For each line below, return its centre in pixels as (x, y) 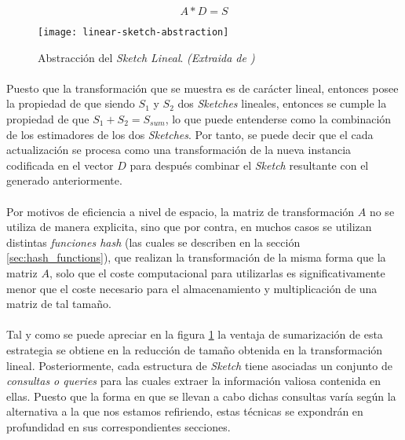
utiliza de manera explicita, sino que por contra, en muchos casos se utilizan (189, 227)
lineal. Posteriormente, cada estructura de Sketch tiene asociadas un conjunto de (199, 365)
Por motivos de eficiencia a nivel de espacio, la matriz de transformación (181, 211)
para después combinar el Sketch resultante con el (249, 165)
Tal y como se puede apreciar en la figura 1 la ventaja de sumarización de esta (195, 334)
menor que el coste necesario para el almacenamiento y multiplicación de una (192, 288)
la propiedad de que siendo (71, 103)
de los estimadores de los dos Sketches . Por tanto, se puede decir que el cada (190, 134)
